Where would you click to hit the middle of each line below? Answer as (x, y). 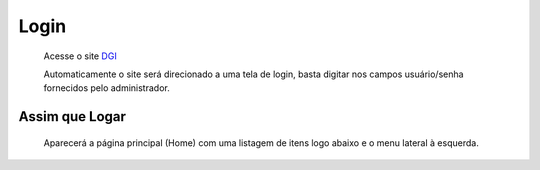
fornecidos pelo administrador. (106, 88)
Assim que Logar (72, 116)
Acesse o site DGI (80, 56)
